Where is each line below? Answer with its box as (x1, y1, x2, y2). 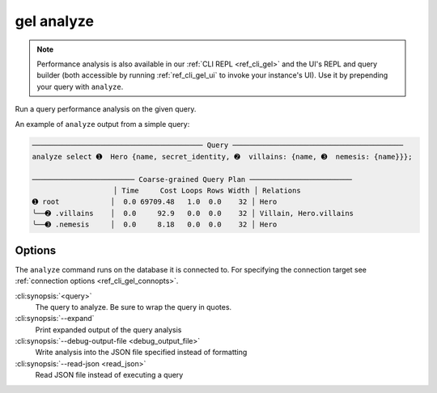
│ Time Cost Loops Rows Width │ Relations (112, 186, 301, 196)
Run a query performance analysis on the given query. (15, 104, 197, 114)
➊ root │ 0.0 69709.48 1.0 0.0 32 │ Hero (32, 197, 278, 206)
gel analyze (15, 12, 95, 30)
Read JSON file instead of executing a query (35, 370, 184, 380)
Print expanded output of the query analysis (35, 324, 182, 335)
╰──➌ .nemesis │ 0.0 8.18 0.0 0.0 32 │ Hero (32, 220, 278, 230)
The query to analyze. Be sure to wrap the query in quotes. (35, 302, 232, 311)
